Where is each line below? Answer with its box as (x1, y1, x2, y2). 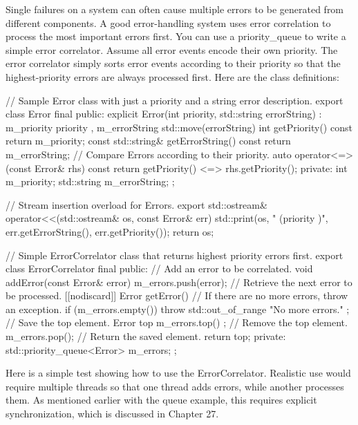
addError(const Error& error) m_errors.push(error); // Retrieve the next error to (6, 274, 352, 289)
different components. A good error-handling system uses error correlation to (6, 15, 331, 30)
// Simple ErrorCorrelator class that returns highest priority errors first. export (6, 247, 343, 262)
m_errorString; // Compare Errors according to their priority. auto (6, 147, 292, 161)
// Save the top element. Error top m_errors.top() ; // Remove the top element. (6, 315, 348, 330)
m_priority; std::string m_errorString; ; (6, 174, 175, 189)
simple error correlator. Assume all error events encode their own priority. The (6, 42, 338, 57)
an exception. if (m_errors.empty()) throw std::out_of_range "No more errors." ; (6, 301, 350, 316)
